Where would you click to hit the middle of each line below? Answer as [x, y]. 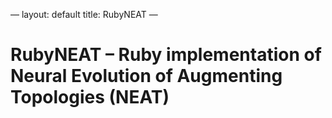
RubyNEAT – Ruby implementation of [166, 55]
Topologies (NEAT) [90, 97]
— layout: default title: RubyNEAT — [84, 14]
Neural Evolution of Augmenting [146, 76]
